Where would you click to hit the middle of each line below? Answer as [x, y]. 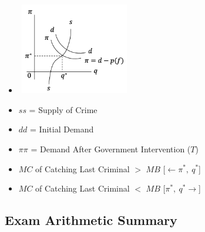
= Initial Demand [62, 129]
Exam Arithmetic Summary [91, 220]
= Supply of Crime [63, 109]
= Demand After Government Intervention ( [111, 149]
